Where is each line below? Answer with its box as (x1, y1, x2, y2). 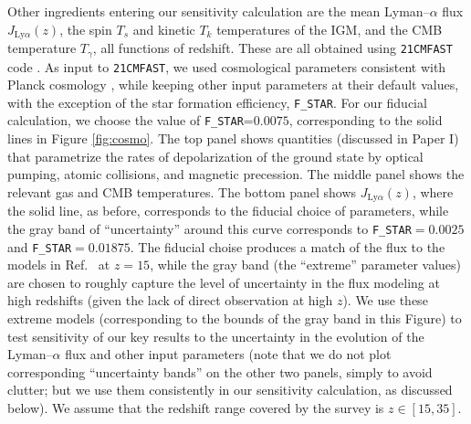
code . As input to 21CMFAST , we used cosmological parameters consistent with (7, 57, 446, 76)
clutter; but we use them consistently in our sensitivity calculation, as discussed (7, 380, 453, 399)
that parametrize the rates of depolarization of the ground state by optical (7, 146, 424, 165)
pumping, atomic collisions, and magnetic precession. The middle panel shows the (7, 164, 465, 184)
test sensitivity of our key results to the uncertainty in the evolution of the (7, 326, 424, 345)
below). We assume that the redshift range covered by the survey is (7, 397, 384, 417)
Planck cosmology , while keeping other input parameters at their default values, (7, 75, 459, 94)
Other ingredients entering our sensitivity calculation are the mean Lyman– (7, 2, 430, 20)
